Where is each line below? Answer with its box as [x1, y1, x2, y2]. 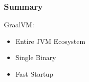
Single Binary [15, 52, 56, 62]
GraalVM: [4, 20, 34, 30]
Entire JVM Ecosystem [15, 36, 86, 46]
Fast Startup [15, 69, 54, 79]
